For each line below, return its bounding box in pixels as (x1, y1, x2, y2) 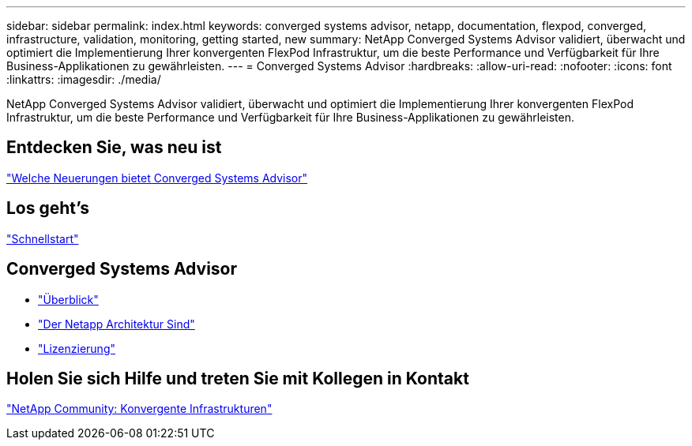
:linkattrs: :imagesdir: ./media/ (6, 73, 161, 86)
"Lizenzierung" (38, 341, 115, 355)
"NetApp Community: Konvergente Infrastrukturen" (6, 402, 273, 416)
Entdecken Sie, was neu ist (6, 137, 222, 158)
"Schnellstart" (6, 231, 79, 245)
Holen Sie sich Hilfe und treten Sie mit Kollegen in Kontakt (6, 368, 469, 388)
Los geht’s (6, 198, 90, 219)
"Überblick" (38, 292, 99, 306)
